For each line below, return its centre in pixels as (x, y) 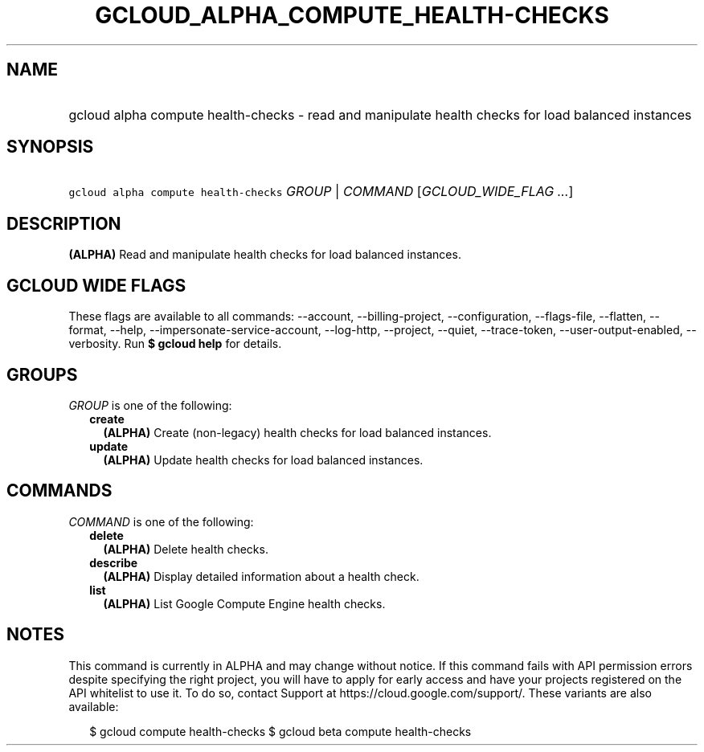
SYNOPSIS (50, 147)
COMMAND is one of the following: (161, 521)
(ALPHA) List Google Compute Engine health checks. (244, 603)
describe (114, 562)
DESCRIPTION (64, 223)
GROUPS (42, 374)
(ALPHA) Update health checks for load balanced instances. (263, 460)
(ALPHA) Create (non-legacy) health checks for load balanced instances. (297, 432)
